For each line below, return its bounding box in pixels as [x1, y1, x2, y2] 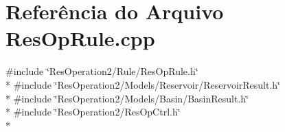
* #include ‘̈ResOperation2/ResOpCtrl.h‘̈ [5, 104, 181, 119]
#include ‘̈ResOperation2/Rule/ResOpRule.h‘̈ [5, 64, 198, 78]
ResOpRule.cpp [5, 24, 155, 52]
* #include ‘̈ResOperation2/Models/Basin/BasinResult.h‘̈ [5, 91, 249, 105]
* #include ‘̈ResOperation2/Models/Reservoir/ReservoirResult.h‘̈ [5, 77, 280, 91]
